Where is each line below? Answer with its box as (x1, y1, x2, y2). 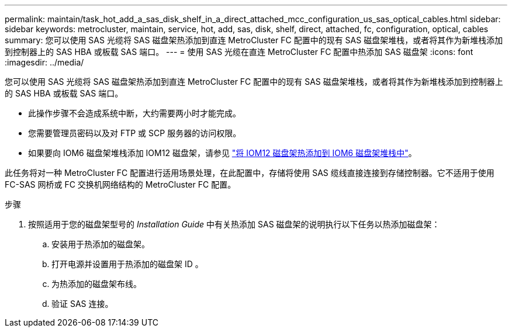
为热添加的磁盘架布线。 (51, 279, 141, 289)
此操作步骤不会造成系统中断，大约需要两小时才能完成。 (28, 108, 241, 118)
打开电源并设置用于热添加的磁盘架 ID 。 (51, 259, 203, 269)
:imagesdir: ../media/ (5, 57, 84, 67)
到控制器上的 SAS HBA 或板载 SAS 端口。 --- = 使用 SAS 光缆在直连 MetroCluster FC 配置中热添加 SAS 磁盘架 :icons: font (5, 47, 473, 57)
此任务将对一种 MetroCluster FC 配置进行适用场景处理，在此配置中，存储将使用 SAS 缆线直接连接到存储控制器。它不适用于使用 (5, 168, 494, 178)
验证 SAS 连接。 (51, 299, 113, 309)
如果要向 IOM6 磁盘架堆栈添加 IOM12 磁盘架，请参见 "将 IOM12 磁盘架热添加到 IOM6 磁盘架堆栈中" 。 (28, 148, 417, 158)
